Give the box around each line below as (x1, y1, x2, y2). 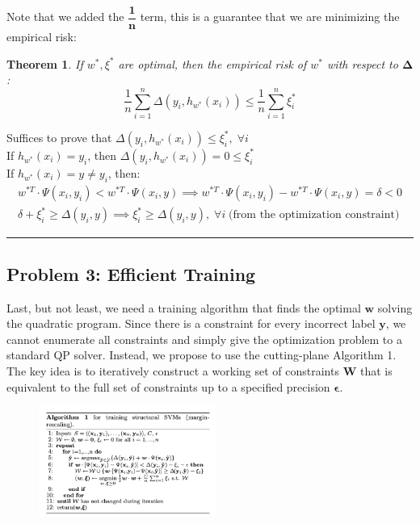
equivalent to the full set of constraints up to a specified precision (6, 378, 330, 395)
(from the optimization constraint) (229, 209, 400, 221)
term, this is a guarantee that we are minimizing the (140, 8, 400, 25)
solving (377, 299, 413, 316)
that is (359, 362, 393, 379)
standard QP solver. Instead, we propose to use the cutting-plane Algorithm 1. (6, 346, 397, 363)
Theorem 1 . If (6, 55, 83, 72)
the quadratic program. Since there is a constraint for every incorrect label (6, 315, 376, 332)
